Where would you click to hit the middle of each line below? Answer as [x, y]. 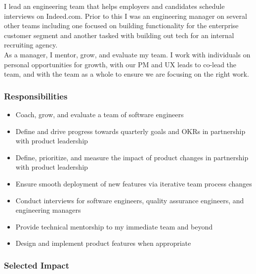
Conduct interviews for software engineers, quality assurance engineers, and [130, 200]
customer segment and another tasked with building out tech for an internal [119, 35]
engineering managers [48, 210]
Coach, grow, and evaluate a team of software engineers [100, 114]
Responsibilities [36, 96]
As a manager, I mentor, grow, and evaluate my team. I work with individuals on [127, 54]
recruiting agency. [31, 45]
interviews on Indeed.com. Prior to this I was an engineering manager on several [126, 16]
